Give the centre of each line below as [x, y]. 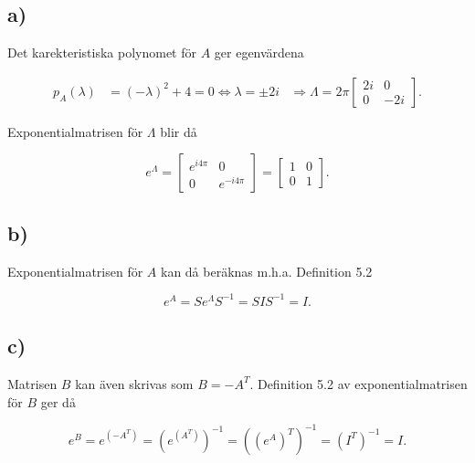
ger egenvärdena [259, 53]
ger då [58, 401]
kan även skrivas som [134, 383]
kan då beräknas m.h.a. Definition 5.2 [266, 271]
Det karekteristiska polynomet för [102, 53]
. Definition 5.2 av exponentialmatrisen [359, 383]
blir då [179, 131]
